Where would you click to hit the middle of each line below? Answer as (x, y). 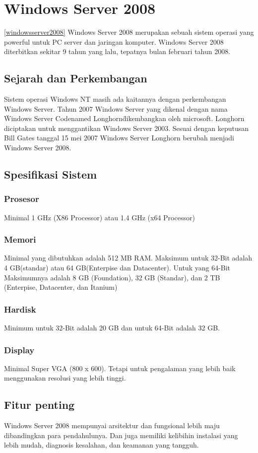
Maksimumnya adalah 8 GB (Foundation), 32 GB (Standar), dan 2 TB (112, 277)
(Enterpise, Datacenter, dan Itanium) (61, 287)
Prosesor (22, 199)
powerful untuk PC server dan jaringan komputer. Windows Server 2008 (114, 41)
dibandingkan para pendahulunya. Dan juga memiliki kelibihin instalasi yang (121, 435)
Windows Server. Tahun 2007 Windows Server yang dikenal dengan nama (116, 108)
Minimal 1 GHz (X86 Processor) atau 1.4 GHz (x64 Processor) (99, 217)
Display (19, 350)
